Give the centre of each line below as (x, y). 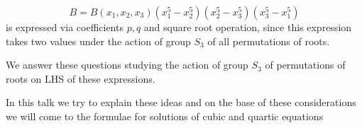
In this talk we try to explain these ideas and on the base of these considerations (181, 102)
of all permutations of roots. (269, 41)
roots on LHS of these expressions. (81, 78)
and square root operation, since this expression (248, 27)
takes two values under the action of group (98, 41)
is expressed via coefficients (65, 27)
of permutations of (305, 65)
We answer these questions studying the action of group (127, 65)
